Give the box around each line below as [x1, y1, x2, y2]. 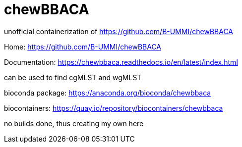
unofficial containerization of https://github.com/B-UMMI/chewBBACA [4, 27, 234, 36]
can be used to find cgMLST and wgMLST [4, 73, 142, 82]
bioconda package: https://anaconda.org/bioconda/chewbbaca [4, 88, 211, 97]
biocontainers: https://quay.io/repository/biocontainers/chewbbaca [4, 103, 223, 112]
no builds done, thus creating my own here [4, 119, 144, 128]
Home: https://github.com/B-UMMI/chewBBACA [4, 42, 162, 51]
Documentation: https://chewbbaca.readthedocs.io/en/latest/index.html [4, 57, 238, 66]
